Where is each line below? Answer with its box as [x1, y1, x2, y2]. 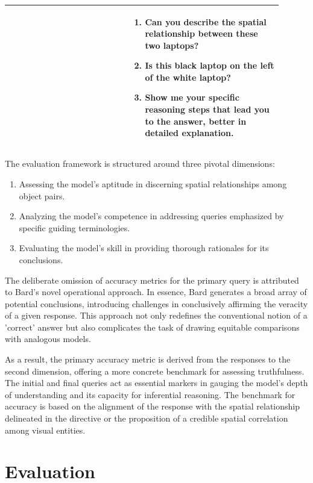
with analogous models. [5, 332, 91, 345]
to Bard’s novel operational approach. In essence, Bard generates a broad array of [5, 285, 307, 298]
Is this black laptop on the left [145, 59, 274, 72]
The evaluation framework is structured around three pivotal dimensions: [5, 157, 275, 170]
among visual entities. [5, 423, 86, 436]
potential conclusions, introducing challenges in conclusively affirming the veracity [5, 297, 308, 310]
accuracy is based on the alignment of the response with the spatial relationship [5, 400, 300, 413]
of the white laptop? [145, 70, 231, 83]
